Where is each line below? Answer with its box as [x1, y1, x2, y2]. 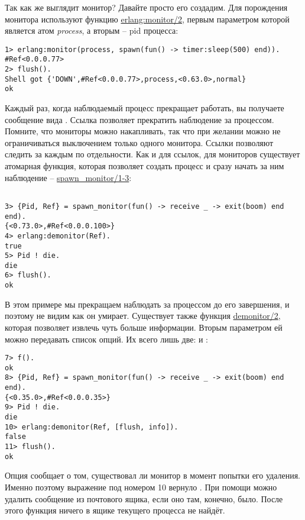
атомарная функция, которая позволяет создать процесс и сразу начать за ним [5, 160, 284, 172]
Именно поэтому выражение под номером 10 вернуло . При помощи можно [5, 480, 277, 493]
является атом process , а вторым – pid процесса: [5, 24, 179, 37]
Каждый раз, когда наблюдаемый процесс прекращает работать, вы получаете [5, 102, 284, 114]
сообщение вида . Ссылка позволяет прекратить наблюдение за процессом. [5, 113, 274, 125]
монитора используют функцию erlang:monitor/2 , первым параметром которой [5, 12, 290, 25]
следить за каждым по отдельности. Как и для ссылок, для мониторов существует [5, 148, 300, 160]
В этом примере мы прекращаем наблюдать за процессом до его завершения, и [5, 298, 290, 310]
